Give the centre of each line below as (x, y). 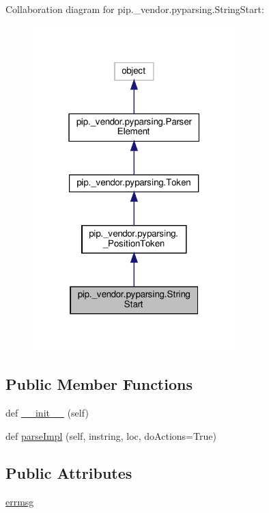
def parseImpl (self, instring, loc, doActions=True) (111, 435)
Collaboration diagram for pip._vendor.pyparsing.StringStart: (135, 9)
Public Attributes (69, 472)
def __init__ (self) (47, 413)
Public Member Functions (99, 384)
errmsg (20, 501)
